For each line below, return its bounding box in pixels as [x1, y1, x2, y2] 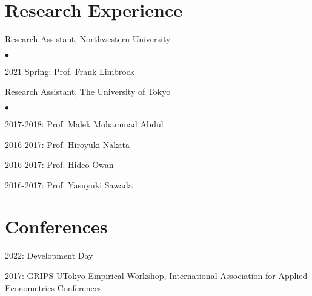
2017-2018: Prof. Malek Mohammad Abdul [5, 117, 164, 130]
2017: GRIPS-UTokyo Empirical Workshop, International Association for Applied [5, 269, 308, 282]
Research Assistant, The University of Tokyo [5, 85, 171, 98]
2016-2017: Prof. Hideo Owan [5, 158, 114, 171]
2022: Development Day [5, 249, 93, 262]
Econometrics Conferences [5, 281, 102, 294]
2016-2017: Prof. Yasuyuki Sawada [5, 178, 133, 191]
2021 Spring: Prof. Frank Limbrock [5, 65, 134, 77]
